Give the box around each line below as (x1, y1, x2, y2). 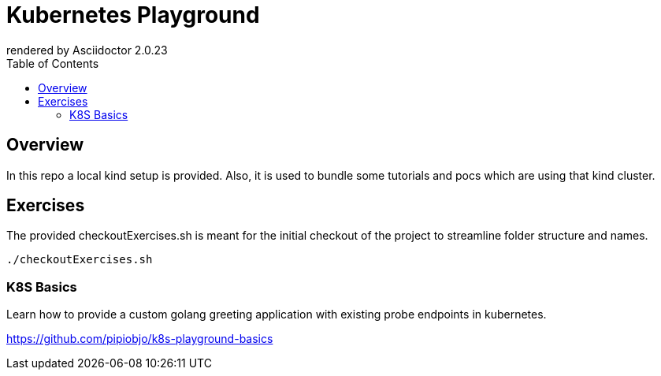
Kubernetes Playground (6, 2, 260, 28)
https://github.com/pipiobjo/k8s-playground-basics (6, 332, 273, 346)
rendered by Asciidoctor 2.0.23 (6, 43, 168, 57)
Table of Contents (6, 56, 99, 70)
